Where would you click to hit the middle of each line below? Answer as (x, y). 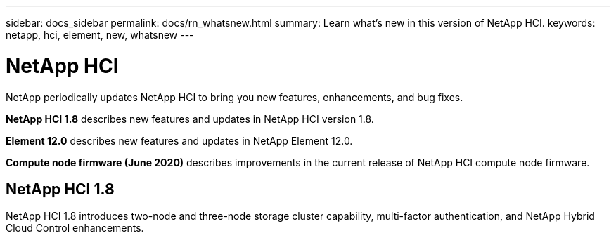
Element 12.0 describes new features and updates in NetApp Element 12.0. (179, 140)
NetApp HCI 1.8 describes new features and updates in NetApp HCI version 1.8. (190, 119)
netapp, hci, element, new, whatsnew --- (100, 35)
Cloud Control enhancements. (75, 228)
